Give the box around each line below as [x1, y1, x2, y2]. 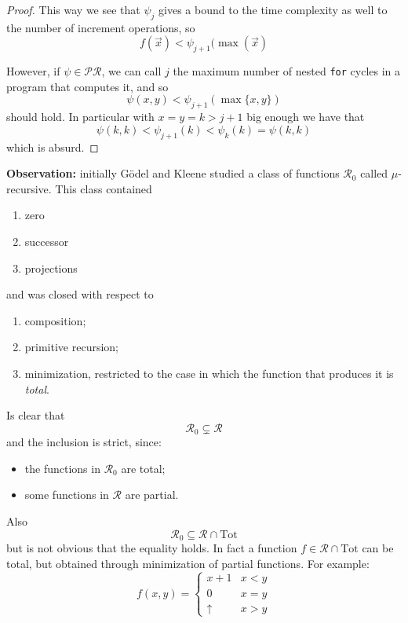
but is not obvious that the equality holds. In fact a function [6, 540, 297, 556]
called [360, 165, 388, 181]
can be [362, 540, 394, 556]
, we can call [101, 63, 162, 79]
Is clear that [6, 407, 65, 423]
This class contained [55, 180, 152, 196]
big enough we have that [246, 108, 365, 125]
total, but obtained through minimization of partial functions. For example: [6, 555, 370, 571]
